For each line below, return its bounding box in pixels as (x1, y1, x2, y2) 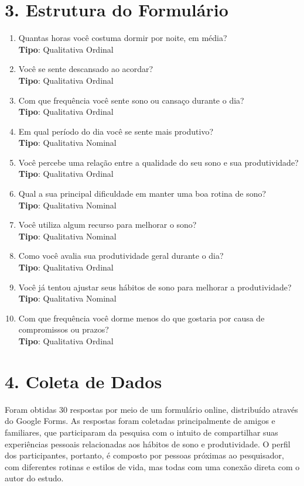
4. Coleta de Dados (5, 369, 162, 393)
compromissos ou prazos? (18, 323, 109, 336)
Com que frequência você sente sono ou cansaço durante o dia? (18, 94, 244, 106)
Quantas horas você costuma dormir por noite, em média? (18, 32, 227, 44)
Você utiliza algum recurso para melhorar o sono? (18, 218, 197, 231)
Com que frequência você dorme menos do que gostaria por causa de (18, 312, 265, 324)
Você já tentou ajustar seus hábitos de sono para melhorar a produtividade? (18, 280, 292, 293)
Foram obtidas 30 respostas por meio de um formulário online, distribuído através (5, 403, 298, 415)
